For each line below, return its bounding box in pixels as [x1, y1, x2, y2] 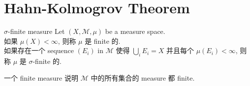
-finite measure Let [8, 26, 65, 36]
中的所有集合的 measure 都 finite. [91, 72, 195, 83]
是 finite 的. [85, 35, 121, 46]
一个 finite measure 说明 [4, 72, 78, 83]
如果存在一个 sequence [4, 45, 74, 56]
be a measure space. [105, 26, 165, 36]
